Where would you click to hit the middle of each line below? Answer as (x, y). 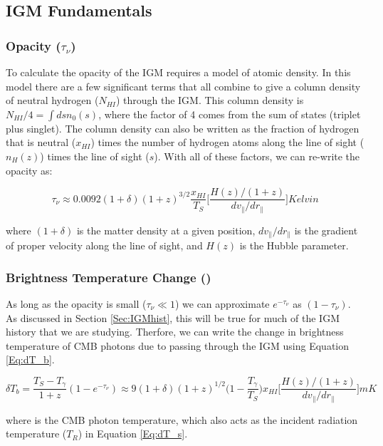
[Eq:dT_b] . (30, 359)
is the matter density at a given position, (166, 230)
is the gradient (326, 230)
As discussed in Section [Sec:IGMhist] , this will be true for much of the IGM (173, 317)
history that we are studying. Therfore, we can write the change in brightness (175, 332)
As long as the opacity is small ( (76, 303)
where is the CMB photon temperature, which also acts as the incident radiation (182, 419)
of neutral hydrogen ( (52, 100)
